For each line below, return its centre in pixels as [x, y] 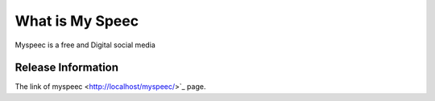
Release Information [67, 68]
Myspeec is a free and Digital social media [85, 45]
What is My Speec [77, 21]
